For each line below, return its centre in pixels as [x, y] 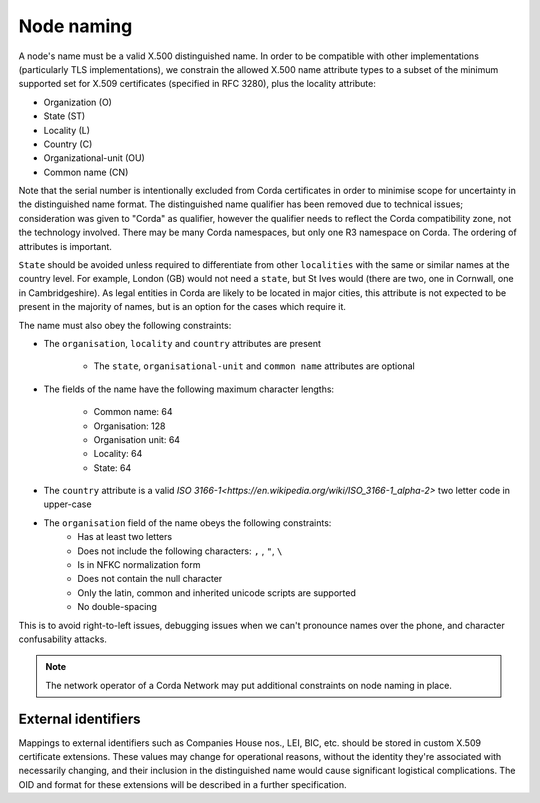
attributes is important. [65, 246]
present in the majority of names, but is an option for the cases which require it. [182, 307]
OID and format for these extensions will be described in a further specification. [182, 784]
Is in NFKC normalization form [139, 565]
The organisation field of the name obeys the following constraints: [187, 522]
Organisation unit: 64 [136, 439]
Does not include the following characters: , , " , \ [180, 551]
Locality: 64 [118, 454]
